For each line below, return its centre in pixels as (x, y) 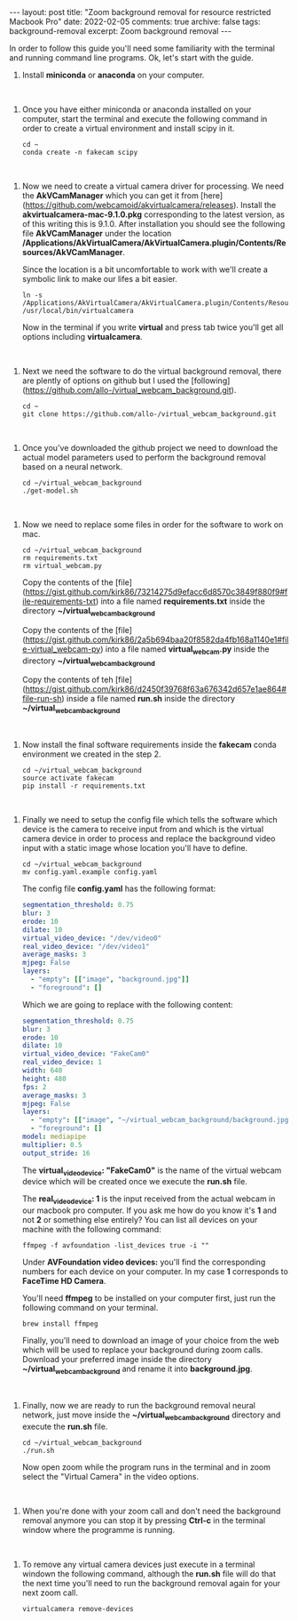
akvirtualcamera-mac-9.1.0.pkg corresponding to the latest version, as (153, 214)
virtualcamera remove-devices (78, 1609)
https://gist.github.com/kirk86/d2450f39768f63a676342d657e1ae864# (156, 689)
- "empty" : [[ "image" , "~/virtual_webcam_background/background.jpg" (161, 1120)
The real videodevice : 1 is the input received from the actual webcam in (149, 1200)
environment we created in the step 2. (91, 754)
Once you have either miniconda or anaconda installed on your (137, 109)
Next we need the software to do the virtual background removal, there (152, 371)
